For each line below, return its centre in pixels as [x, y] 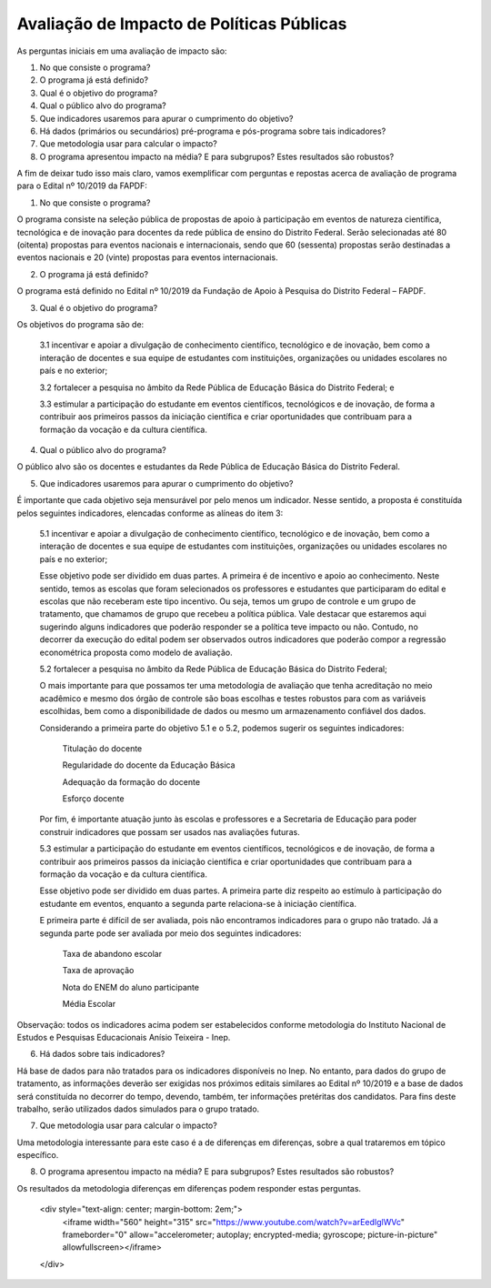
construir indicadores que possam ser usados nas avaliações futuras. [170, 831]
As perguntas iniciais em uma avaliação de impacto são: [122, 51]
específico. [38, 1155]
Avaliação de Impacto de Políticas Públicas [182, 24]
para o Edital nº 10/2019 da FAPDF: [82, 186]
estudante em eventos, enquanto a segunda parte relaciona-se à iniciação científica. [198, 903]
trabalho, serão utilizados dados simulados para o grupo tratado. [138, 1109]
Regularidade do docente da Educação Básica [149, 765]
